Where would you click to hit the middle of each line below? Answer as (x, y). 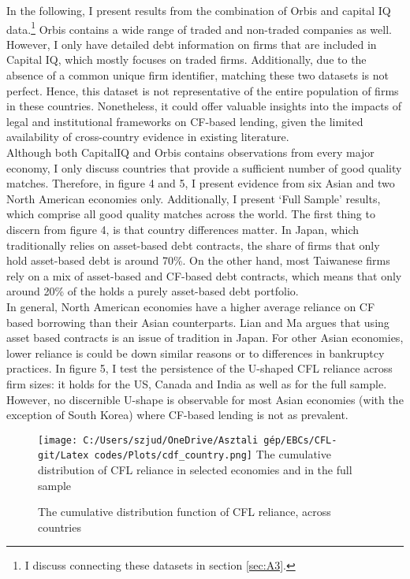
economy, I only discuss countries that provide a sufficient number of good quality (204, 167)
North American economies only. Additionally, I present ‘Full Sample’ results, (194, 198)
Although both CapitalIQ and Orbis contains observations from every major (190, 152)
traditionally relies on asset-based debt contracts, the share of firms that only (193, 245)
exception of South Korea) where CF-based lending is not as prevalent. (177, 415)
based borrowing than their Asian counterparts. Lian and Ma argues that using (198, 322)
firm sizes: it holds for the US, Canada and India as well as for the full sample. (197, 383)
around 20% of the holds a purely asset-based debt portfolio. (153, 291)
